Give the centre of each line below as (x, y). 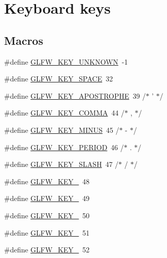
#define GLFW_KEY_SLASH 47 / (61, 164)
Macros (24, 40)
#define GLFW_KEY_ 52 (47, 250)
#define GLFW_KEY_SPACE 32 (59, 79)
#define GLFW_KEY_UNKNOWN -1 (66, 61)
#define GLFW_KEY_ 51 (47, 232)
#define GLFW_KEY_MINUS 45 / (62, 130)
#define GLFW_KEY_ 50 (47, 215)
